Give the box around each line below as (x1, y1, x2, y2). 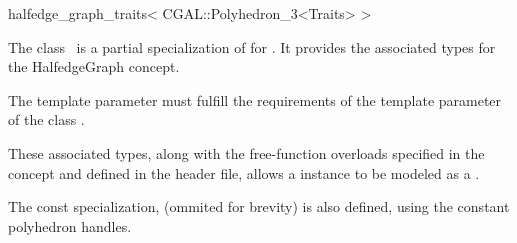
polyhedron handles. (8, 215, 132, 236)
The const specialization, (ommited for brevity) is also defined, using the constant (8, 196, 510, 217)
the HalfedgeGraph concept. (8, 56, 180, 77)
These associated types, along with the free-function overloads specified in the (8, 142, 485, 163)
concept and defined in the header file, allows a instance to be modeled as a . (8, 162, 480, 183)
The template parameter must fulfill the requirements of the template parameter (8, 89, 502, 110)
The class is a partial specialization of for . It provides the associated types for (8, 36, 496, 57)
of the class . (8, 109, 85, 130)
